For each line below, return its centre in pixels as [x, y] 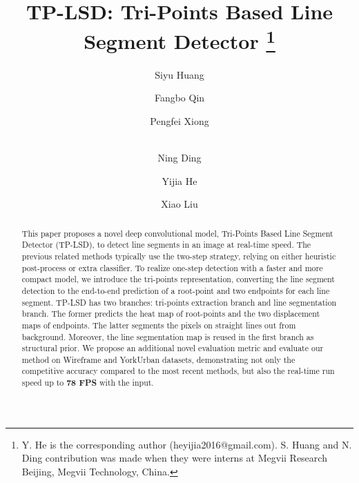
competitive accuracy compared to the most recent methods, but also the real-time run [178, 371]
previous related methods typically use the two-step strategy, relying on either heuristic [179, 256]
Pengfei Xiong [179, 120]
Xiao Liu [179, 204]
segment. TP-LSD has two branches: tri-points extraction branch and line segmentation [179, 302]
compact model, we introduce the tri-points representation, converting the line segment [178, 279]
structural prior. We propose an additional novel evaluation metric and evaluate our [173, 348]
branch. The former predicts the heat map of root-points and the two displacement [171, 314]
